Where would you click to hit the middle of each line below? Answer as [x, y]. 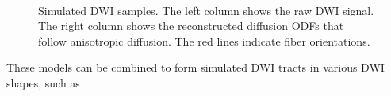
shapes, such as [43, 82]
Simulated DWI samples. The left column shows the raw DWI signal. [206, 10]
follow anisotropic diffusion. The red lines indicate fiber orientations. [204, 41]
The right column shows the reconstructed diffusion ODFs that [191, 26]
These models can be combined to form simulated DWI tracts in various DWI [195, 67]
